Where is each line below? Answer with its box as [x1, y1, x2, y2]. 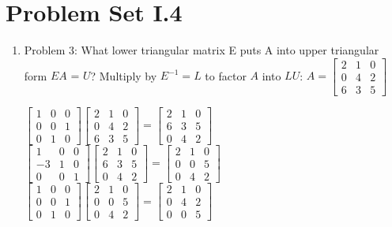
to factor [205, 67, 247, 84]
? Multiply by [90, 67, 157, 84]
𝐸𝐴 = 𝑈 [50, 71, 91, 83]
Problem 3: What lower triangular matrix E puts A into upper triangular [24, 42, 379, 58]
